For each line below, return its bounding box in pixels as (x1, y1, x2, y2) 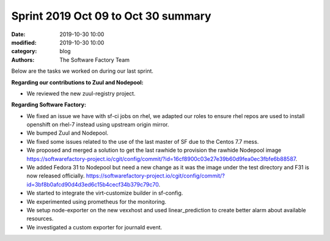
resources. (26, 215, 54, 223)
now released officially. (26, 172, 85, 180)
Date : (11, 31, 26, 38)
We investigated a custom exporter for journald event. (26, 223, 163, 231)
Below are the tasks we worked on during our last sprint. (11, 67, 154, 75)
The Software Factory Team (59, 56, 130, 64)
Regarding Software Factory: (11, 101, 87, 108)
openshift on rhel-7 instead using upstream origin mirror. (26, 121, 169, 128)
